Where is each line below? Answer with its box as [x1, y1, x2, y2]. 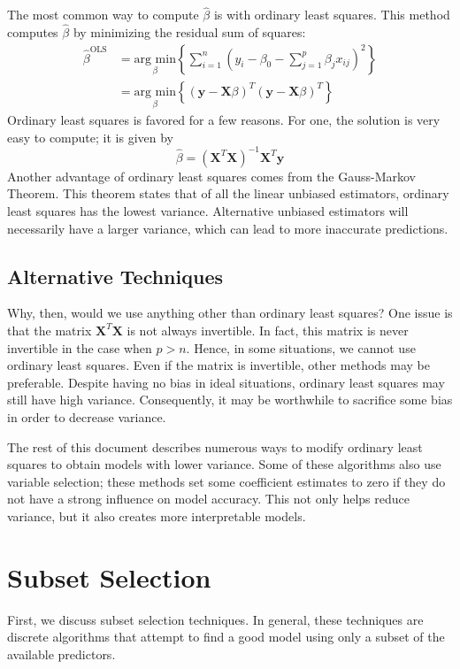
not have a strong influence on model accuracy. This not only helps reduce [7, 489, 410, 508]
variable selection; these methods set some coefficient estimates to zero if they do [7, 472, 446, 490]
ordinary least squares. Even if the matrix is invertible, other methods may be [7, 356, 430, 374]
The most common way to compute [7, 5, 199, 24]
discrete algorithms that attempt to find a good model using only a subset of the [7, 627, 445, 646]
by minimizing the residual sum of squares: [73, 23, 306, 42]
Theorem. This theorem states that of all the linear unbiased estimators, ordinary [7, 184, 449, 203]
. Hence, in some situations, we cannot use [186, 338, 416, 357]
